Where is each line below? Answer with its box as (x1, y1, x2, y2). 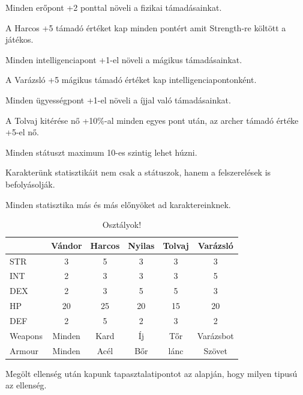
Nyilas (128, 239, 155, 251)
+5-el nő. (5, 126, 39, 138)
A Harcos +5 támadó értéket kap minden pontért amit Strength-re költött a (5, 21, 286, 34)
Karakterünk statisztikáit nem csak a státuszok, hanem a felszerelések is (5, 166, 271, 179)
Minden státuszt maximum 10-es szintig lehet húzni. (5, 145, 197, 158)
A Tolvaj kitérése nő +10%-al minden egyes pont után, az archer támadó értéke (5, 114, 299, 126)
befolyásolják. (5, 177, 55, 190)
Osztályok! (102, 218, 142, 231)
